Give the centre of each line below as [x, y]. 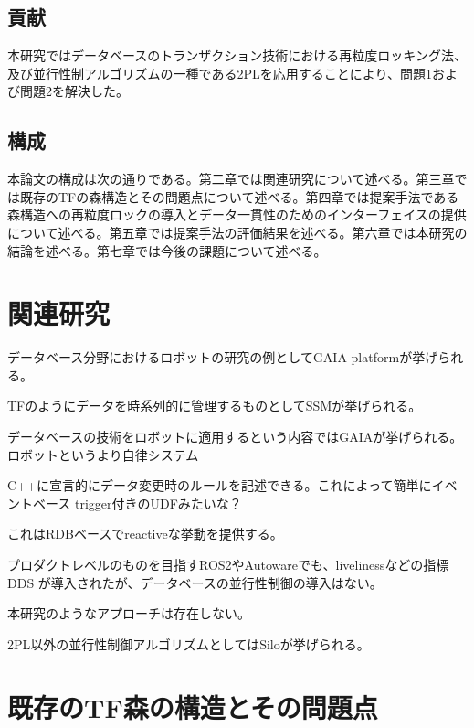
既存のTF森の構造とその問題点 [193, 707]
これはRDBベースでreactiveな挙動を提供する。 [145, 534]
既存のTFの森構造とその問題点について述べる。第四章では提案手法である [239, 196]
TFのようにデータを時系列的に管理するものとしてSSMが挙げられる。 [215, 406]
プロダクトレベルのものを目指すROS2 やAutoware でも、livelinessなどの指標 [228, 565]
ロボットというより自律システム [103, 454]
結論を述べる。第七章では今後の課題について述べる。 [167, 250]
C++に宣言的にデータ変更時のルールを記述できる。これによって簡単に [220, 485]
